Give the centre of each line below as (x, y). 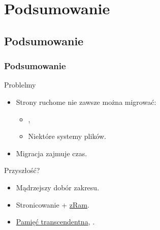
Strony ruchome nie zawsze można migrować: (86, 102)
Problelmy (20, 85)
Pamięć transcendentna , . (55, 222)
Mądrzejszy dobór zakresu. (58, 187)
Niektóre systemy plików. (67, 136)
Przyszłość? (22, 170)
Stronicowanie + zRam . (53, 204)
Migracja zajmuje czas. (52, 153)
